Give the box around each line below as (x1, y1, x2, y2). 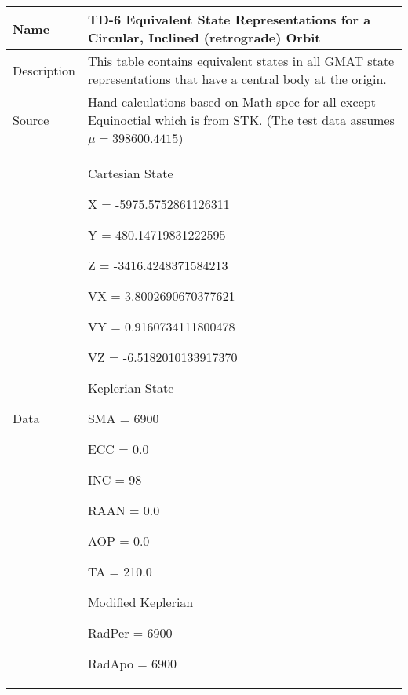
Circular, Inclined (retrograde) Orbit (87, 28, 321, 46)
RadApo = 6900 (87, 654, 177, 672)
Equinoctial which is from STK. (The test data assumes (87, 111, 395, 129)
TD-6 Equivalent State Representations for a (87, 10, 371, 28)
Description (13, 60, 75, 79)
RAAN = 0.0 (87, 501, 160, 519)
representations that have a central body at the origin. (87, 70, 387, 88)
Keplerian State (87, 379, 174, 397)
